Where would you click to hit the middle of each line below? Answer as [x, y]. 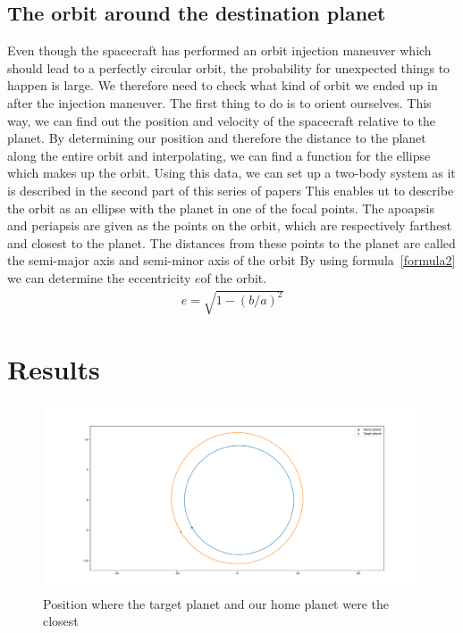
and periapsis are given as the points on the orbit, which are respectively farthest [230, 225]
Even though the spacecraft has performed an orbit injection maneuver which [219, 50]
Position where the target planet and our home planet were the [216, 603]
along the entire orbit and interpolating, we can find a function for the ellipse [219, 155]
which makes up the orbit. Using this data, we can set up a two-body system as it [231, 173]
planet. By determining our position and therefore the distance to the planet [217, 138]
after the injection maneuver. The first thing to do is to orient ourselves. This [219, 102]
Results [54, 369]
